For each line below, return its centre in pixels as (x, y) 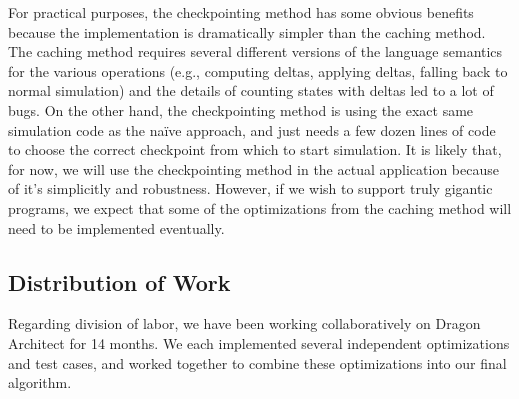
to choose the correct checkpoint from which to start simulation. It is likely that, (255, 149)
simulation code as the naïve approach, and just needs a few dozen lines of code (252, 129)
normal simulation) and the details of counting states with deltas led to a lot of (251, 90)
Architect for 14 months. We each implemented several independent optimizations (259, 342)
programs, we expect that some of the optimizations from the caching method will (260, 207)
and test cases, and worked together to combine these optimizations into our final (257, 362)
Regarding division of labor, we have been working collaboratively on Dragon (244, 323)
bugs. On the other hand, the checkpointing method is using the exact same (241, 109)
